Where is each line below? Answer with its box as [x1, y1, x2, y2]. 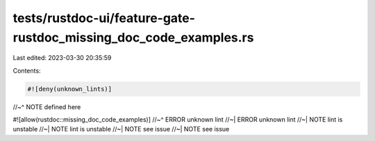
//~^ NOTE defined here [12, 102, 81, 111]
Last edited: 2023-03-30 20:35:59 [12, 54, 112, 62]
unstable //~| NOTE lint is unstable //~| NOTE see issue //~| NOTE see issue [12, 125, 230, 133]
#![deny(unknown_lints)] [27, 85, 112, 93]
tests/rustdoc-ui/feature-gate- [12, 10, 196, 26]
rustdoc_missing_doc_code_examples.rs [12, 30, 254, 45]
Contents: [12, 66, 41, 75]
